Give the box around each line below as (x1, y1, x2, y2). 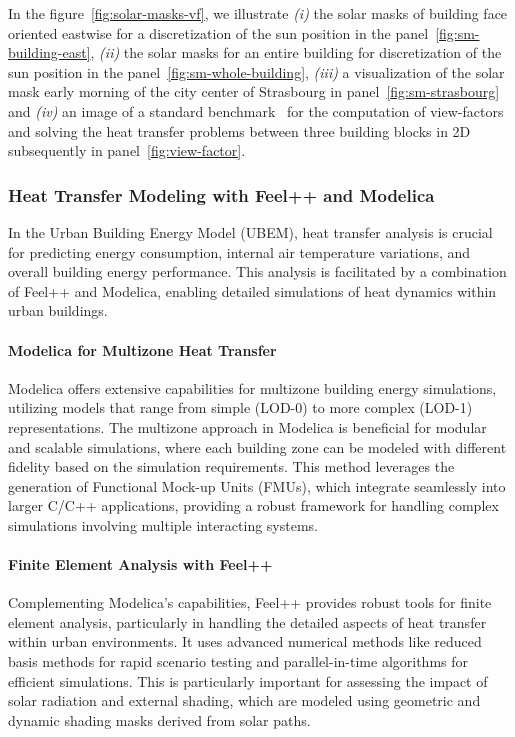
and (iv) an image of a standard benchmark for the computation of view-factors (8, 100, 504, 121)
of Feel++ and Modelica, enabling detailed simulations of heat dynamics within (8, 280, 497, 301)
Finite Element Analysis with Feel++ (8, 554, 273, 575)
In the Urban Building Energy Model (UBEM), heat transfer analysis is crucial (8, 221, 493, 242)
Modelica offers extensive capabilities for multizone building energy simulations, (8, 377, 497, 398)
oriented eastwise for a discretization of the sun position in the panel (8, 22, 429, 43)
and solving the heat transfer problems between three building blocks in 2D (8, 120, 471, 141)
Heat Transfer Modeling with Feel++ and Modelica (8, 182, 435, 207)
